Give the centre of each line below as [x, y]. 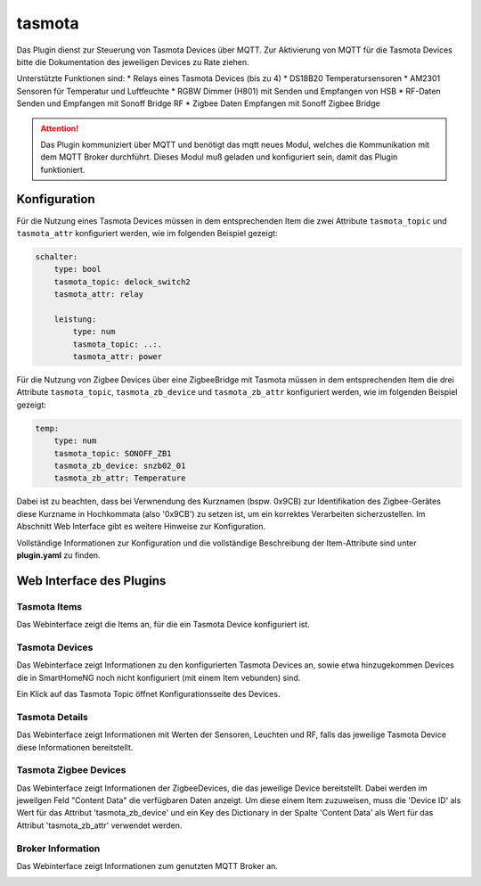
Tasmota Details [52, 717]
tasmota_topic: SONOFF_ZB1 [113, 453]
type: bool [77, 269]
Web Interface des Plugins [91, 581]
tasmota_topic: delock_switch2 [122, 282]
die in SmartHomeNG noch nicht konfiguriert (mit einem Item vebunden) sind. [159, 677]
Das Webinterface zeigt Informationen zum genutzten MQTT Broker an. [147, 866]
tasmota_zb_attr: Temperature [120, 478]
